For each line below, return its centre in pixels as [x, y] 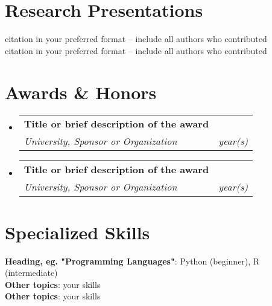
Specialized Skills [77, 232]
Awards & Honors [81, 92]
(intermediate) [31, 273]
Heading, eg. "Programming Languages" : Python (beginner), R [132, 261]
